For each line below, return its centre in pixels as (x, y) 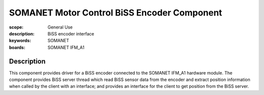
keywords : (20, 41)
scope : (16, 27)
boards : (17, 47)
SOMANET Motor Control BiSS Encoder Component (116, 13)
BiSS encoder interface (71, 33)
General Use (60, 27)
